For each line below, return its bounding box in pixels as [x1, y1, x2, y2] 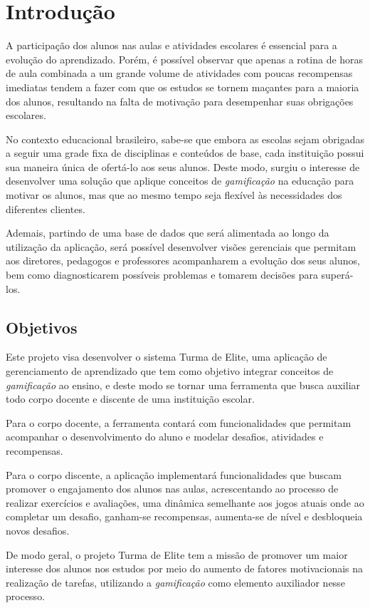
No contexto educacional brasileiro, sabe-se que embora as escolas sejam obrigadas [6, 131, 364, 146]
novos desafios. [6, 522, 70, 537]
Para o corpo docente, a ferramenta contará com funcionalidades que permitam [6, 415, 351, 430]
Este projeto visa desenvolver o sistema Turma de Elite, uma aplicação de [6, 349, 327, 364]
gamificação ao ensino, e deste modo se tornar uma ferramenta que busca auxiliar [6, 377, 361, 392]
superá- [321, 267, 354, 282]
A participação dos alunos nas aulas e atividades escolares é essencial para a [6, 38, 337, 53]
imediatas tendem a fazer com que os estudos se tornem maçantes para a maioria [6, 79, 359, 94]
